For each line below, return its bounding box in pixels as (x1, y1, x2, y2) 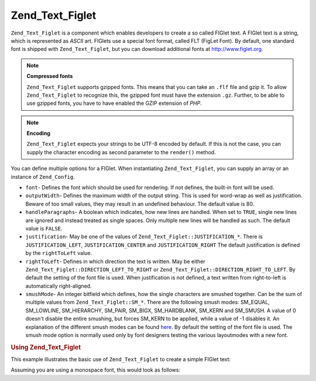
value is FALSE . (25, 224, 63, 232)
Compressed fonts (26, 73, 73, 80)
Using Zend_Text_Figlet (11, 343, 81, 351)
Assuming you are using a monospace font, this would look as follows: (11, 366, 181, 373)
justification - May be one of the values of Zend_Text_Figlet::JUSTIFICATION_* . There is (25, 233, 263, 240)
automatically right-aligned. (25, 282, 92, 290)
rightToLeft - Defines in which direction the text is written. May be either (25, 258, 206, 265)
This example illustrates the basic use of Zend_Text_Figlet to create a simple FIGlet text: (11, 356, 231, 363)
